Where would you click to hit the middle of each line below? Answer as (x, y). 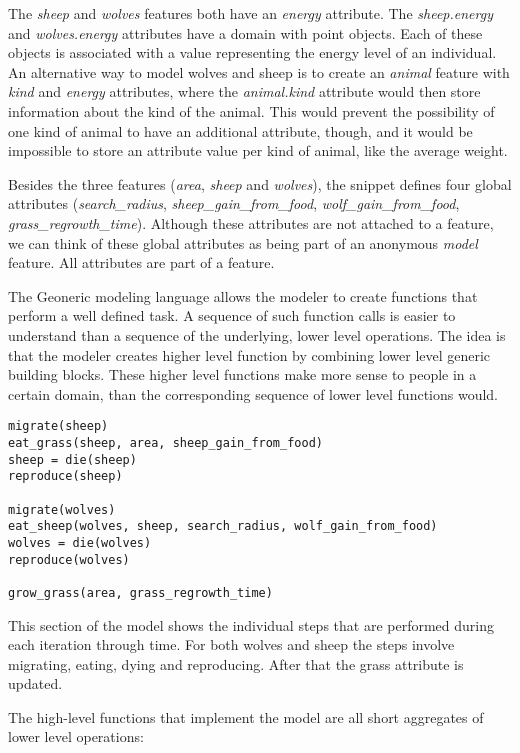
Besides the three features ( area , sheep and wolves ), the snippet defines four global (260, 183)
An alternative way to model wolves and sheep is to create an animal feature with (259, 71)
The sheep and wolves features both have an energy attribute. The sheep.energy (250, 13)
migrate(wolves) (62, 509)
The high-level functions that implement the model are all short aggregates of (246, 716)
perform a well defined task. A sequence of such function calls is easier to (232, 315)
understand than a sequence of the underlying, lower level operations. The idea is (257, 334)
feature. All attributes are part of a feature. (141, 262)
